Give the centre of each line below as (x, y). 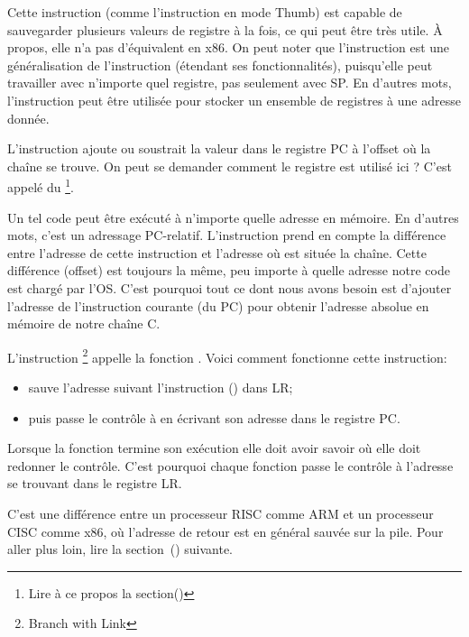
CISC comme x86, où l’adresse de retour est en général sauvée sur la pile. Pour (225, 531)
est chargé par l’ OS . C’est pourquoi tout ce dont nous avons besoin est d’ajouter (230, 287)
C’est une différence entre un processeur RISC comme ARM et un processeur (221, 513)
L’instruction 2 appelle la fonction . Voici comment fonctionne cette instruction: (227, 355)
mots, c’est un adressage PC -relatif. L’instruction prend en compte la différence (227, 235)
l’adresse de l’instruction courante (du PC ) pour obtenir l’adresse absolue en (218, 305)
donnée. (28, 118)
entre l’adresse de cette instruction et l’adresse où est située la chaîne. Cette (217, 252)
